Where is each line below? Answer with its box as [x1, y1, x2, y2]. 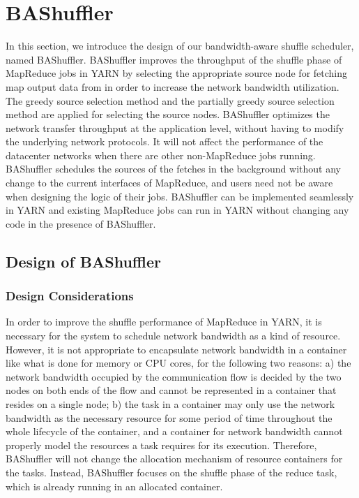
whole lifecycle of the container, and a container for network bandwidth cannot [6, 424, 343, 439]
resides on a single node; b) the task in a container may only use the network [6, 397, 335, 411]
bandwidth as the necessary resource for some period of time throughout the [6, 410, 333, 425]
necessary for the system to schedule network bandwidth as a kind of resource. [6, 328, 341, 343]
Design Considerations [6, 287, 134, 305]
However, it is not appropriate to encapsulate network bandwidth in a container [6, 342, 347, 356]
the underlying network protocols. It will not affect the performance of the [6, 134, 323, 149]
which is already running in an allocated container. [6, 478, 223, 493]
